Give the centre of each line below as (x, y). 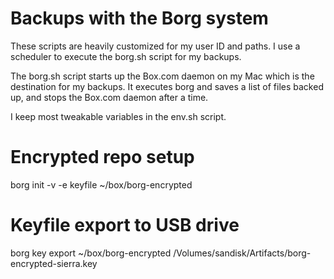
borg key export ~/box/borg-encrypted (91, 253)
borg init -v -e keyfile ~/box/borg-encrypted (101, 184)
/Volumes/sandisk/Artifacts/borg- (242, 253)
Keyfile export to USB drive (125, 225)
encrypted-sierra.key (54, 263)
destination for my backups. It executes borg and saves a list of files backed (167, 86)
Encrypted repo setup (102, 157)
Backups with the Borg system (139, 18)
